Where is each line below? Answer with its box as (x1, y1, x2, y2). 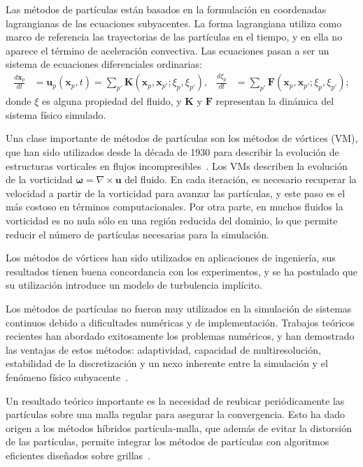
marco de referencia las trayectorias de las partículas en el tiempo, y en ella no (6, 29, 343, 44)
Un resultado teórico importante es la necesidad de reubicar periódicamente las (6, 393, 345, 408)
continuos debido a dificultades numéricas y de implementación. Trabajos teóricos (6, 315, 355, 329)
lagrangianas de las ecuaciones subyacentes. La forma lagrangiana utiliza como (6, 15, 342, 30)
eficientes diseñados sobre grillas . (6, 447, 150, 462)
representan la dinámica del (215, 94, 334, 108)
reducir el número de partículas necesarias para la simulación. (6, 227, 269, 241)
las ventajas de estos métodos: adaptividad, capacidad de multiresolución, (6, 342, 321, 357)
